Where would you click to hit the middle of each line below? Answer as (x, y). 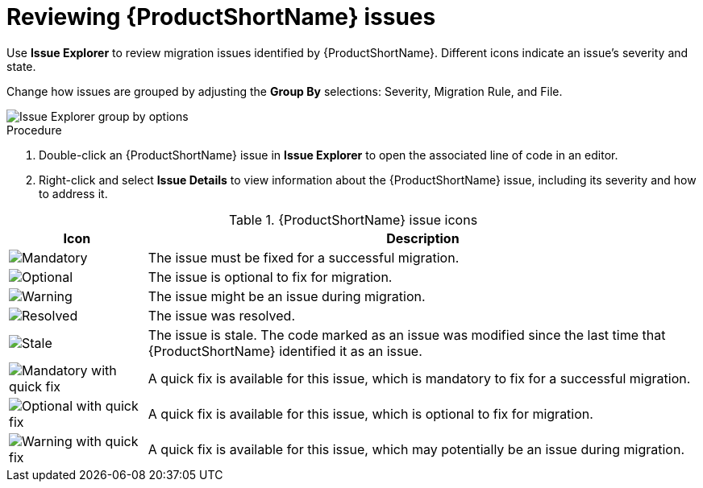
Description (423, 238)
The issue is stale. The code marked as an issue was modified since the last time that (407, 335)
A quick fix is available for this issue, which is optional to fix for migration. (370, 414)
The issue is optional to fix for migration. (270, 277)
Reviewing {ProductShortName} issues (221, 17)
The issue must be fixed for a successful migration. (304, 257)
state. (21, 66)
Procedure (34, 130)
